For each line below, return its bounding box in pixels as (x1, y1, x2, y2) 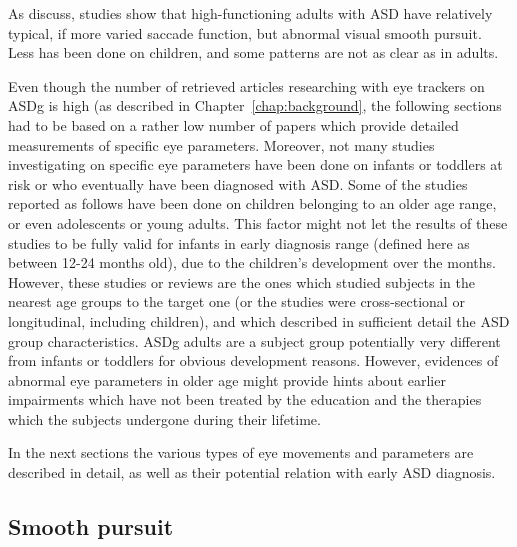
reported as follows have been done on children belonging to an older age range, (8, 193, 497, 214)
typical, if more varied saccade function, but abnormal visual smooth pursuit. (8, 22, 482, 43)
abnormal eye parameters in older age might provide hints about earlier (8, 369, 446, 390)
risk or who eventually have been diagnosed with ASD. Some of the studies (8, 173, 468, 194)
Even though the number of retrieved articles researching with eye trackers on (8, 75, 485, 96)
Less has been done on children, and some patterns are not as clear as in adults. (8, 42, 499, 63)
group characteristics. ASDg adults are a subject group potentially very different (8, 330, 501, 351)
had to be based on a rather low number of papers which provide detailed (8, 114, 459, 135)
